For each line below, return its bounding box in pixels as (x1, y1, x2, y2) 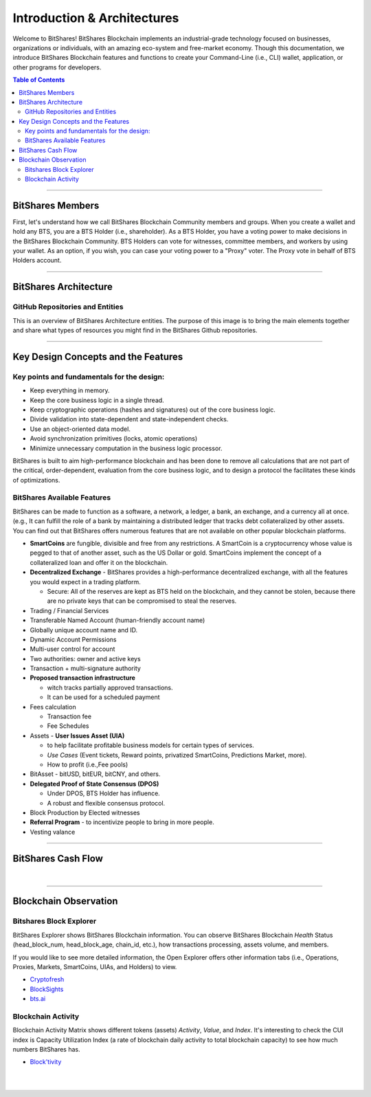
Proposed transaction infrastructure (30, 674, 135, 682)
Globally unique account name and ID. (30, 625, 138, 634)
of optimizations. (12, 476, 60, 484)
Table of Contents (12, 76, 65, 84)
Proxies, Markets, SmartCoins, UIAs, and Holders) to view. (12, 962, 177, 971)
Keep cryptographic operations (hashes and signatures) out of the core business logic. (30, 406, 276, 414)
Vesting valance (30, 828, 76, 836)
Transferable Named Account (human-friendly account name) (30, 616, 205, 625)
